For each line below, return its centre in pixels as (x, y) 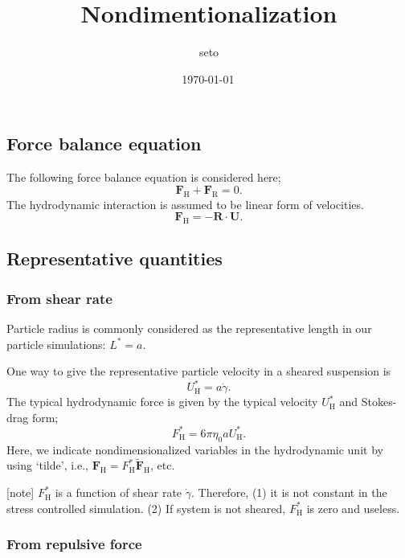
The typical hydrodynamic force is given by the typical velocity (162, 402)
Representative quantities (115, 258)
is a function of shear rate (119, 492)
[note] (20, 492)
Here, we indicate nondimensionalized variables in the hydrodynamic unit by (195, 449)
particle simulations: (56, 344)
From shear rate (59, 298)
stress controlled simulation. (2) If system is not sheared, (146, 508)
